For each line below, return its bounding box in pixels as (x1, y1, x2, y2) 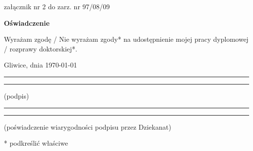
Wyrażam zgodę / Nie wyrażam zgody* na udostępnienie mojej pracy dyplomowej (4, 34, 249, 44)
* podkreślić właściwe (4, 138, 68, 148)
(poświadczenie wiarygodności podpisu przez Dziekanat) (4, 121, 171, 132)
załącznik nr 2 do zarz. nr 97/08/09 (4, 1, 110, 11)
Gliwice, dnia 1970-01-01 (4, 60, 77, 70)
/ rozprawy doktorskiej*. (4, 43, 77, 53)
